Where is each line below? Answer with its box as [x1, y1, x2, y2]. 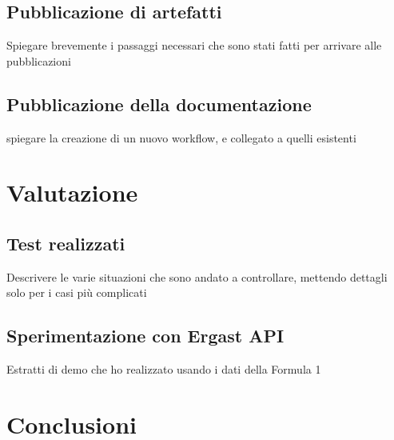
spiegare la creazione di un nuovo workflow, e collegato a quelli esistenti [6, 129, 356, 146]
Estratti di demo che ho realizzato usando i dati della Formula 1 [6, 361, 321, 378]
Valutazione [6, 176, 138, 209]
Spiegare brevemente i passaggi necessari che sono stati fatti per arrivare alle [6, 37, 382, 54]
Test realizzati [6, 230, 125, 255]
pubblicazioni [6, 52, 71, 69]
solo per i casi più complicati [6, 284, 147, 301]
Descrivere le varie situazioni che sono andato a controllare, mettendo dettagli [6, 268, 388, 285]
